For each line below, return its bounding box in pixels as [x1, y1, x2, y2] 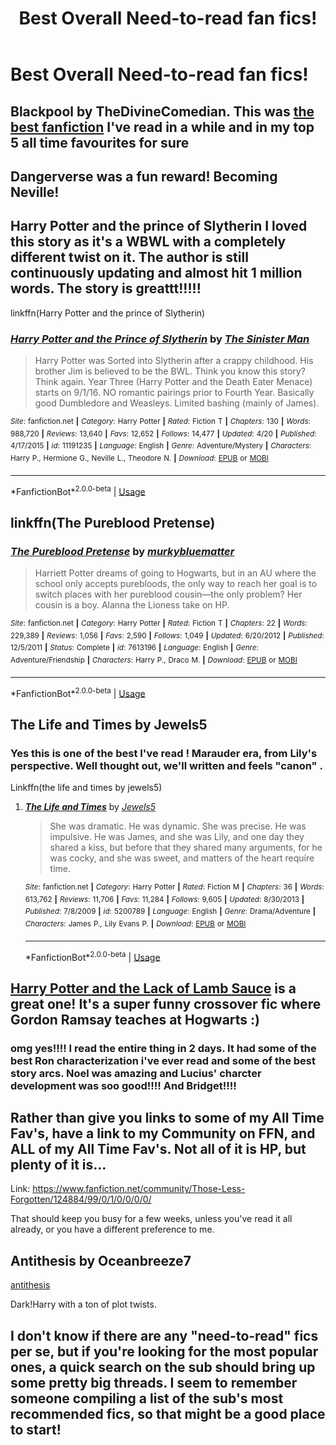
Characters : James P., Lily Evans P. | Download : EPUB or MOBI [24, 918, 247, 929]
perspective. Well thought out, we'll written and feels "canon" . [10, 758, 323, 772]
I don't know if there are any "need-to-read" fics [10, 1327, 319, 1344]
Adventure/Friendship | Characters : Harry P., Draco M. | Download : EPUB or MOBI [10, 655, 298, 666]
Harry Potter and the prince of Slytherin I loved [10, 218, 308, 235]
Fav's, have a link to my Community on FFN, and [10, 1125, 316, 1142]
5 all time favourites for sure [10, 134, 190, 151]
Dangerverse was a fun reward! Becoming [10, 168, 278, 185]
